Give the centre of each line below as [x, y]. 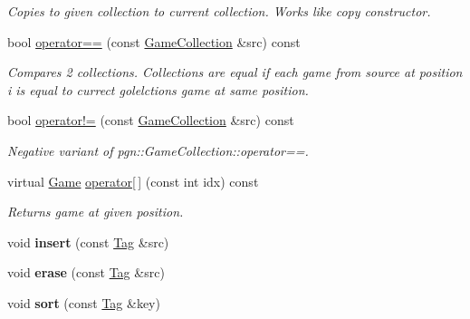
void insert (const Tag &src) [88, 242]
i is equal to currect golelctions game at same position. [158, 89]
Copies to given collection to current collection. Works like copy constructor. [219, 11]
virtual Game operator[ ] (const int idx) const [133, 181]
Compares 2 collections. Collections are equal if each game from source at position [235, 72]
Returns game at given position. [96, 212]
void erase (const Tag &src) [86, 272]
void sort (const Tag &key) [84, 302]
